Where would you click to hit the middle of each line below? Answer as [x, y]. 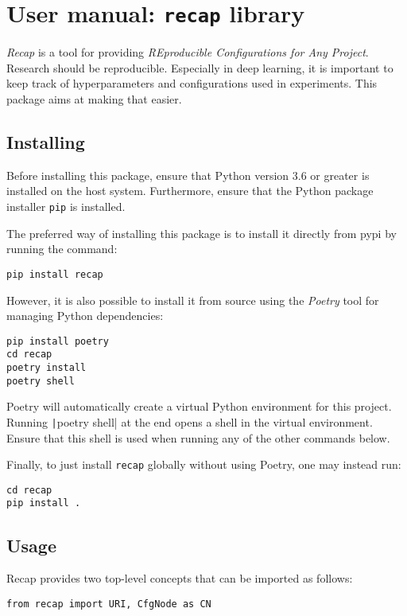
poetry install [47, 368]
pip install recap [55, 274]
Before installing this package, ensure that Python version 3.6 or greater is [188, 175]
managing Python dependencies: [85, 316]
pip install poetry [58, 341]
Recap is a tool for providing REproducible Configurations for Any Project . [188, 52]
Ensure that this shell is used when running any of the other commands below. [198, 437]
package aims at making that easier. [94, 99]
